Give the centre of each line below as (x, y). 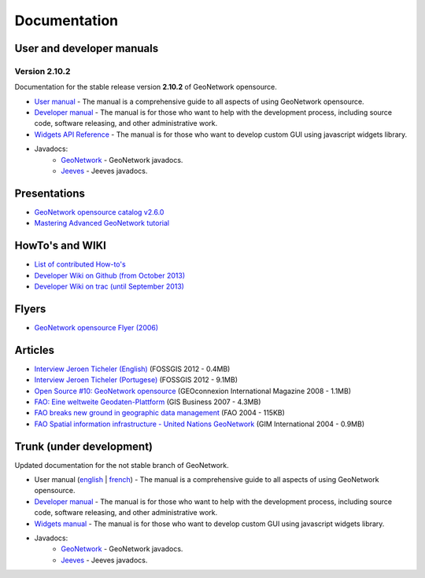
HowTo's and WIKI (60, 246)
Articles (35, 350)
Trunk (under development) (84, 446)
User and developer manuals (87, 48)
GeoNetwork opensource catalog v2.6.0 (99, 212)
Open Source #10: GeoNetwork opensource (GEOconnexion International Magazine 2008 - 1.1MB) (193, 391)
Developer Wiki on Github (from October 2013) (109, 275)
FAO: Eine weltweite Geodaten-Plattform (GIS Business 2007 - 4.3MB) (148, 402)
